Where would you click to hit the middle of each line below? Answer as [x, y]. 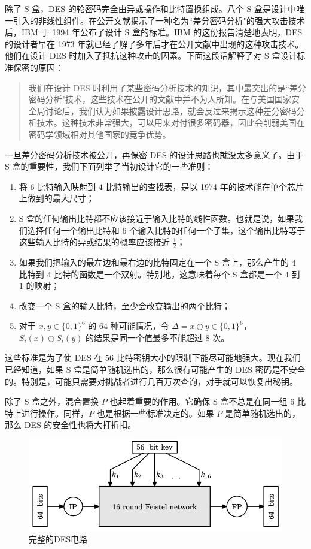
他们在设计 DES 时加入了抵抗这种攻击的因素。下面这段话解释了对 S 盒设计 [151, 55]
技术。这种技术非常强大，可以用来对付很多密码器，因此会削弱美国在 [171, 123]
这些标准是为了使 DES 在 [54, 358]
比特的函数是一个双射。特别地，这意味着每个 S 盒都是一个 [168, 274]
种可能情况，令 [140, 326]
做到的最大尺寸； [61, 198]
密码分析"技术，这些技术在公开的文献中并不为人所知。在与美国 [152, 99]
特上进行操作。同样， [47, 413]
